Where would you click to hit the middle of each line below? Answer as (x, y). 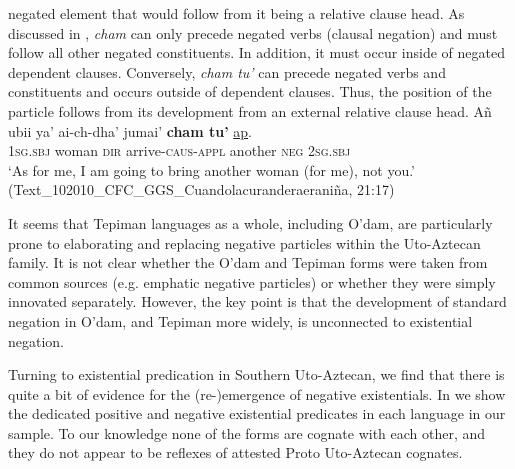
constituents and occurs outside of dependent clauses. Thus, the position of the (250, 91)
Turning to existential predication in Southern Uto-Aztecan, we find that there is (256, 374)
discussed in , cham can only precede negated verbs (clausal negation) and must (253, 32)
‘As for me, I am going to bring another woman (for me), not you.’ (212, 169)
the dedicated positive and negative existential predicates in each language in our (257, 413)
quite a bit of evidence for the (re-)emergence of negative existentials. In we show (257, 393)
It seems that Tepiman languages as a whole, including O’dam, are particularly (250, 222)
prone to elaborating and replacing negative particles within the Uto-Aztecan (244, 242)
